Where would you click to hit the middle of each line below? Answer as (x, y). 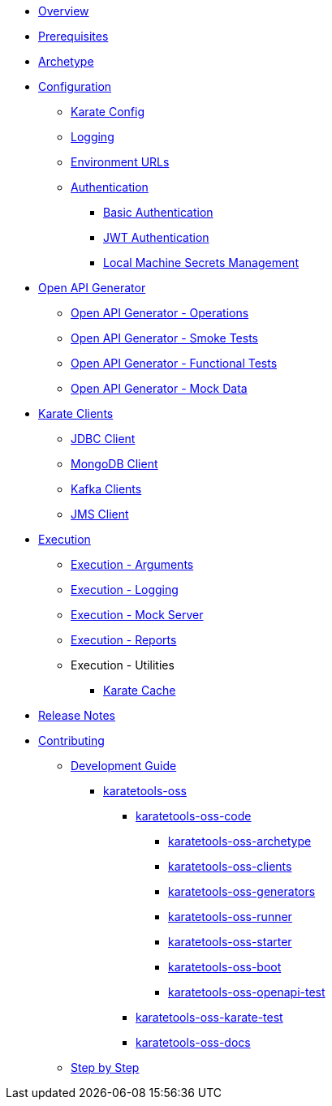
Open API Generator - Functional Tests (174, 363)
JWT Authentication (156, 237)
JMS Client (100, 514)
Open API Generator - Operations (160, 313)
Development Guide (124, 766)
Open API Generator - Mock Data (159, 388)
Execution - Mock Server (137, 615)
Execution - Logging (125, 590)
